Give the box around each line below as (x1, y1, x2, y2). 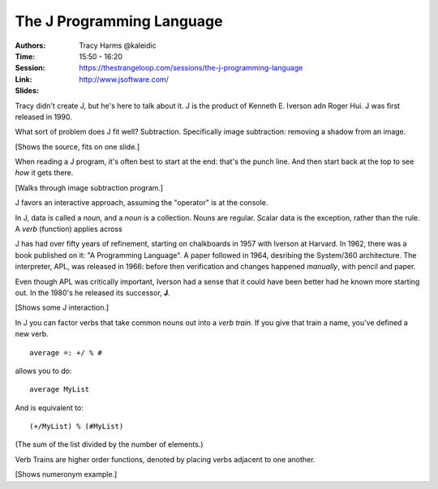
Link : (15, 74, 32, 84)
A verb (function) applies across (15, 224, 123, 234)
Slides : (15, 86, 40, 96)
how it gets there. (15, 168, 74, 178)
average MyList (29, 385, 90, 394)
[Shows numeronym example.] (15, 470, 118, 479)
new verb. (15, 329, 49, 339)
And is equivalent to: (15, 402, 84, 413)
